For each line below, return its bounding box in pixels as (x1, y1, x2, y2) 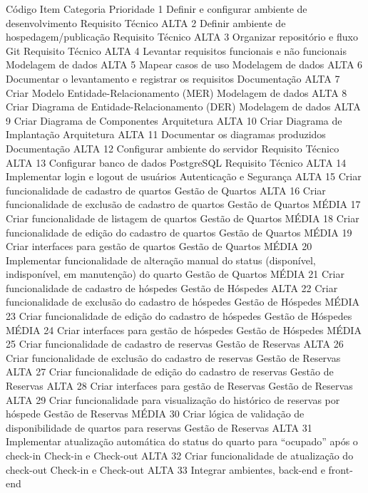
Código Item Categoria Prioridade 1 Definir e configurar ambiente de (6, 1, 307, 16)
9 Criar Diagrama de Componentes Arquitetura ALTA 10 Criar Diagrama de (6, 113, 342, 128)
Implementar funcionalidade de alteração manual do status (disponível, (6, 252, 316, 267)
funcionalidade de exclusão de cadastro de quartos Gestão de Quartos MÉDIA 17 (6, 197, 361, 212)
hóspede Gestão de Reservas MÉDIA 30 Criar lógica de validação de (6, 406, 305, 421)
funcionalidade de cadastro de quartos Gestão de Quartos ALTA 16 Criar (6, 182, 326, 197)
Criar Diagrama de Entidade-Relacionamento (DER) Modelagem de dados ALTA (6, 99, 361, 114)
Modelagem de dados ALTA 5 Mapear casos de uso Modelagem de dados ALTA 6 (6, 57, 363, 72)
